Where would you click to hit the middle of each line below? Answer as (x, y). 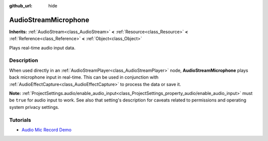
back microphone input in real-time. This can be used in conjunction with (84, 77)
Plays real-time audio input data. (42, 47)
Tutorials (20, 120)
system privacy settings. (34, 107)
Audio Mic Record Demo (47, 130)
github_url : (21, 6)
